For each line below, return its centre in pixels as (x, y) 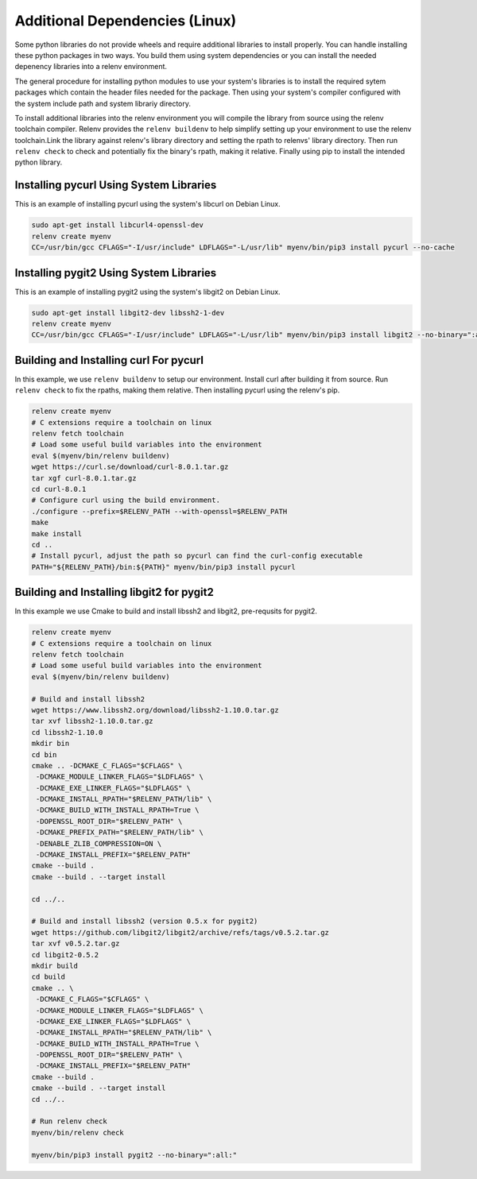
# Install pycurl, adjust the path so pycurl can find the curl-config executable (197, 556)
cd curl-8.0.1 (59, 489)
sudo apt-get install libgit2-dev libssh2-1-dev (128, 313)
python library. (39, 162)
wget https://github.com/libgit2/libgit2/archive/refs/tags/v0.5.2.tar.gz (180, 932)
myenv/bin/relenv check (78, 1133)
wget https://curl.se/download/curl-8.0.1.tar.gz (130, 467)
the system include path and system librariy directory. (103, 103)
